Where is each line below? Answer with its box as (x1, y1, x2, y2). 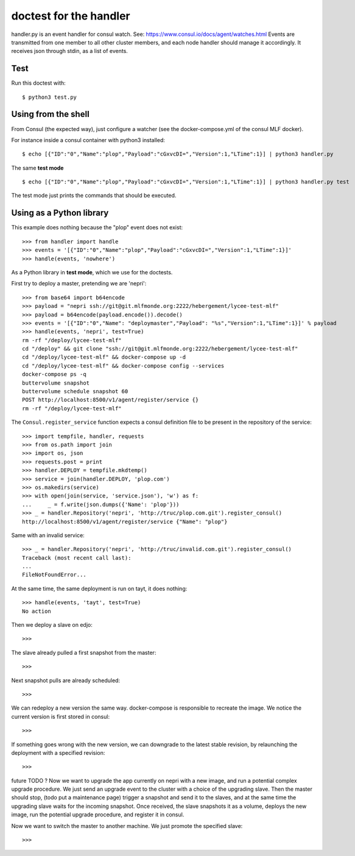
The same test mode (11, 164, 64, 171)
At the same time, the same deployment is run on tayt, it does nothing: (11, 585, 188, 592)
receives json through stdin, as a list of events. (11, 48, 128, 55)
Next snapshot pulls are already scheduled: (11, 677, 121, 684)
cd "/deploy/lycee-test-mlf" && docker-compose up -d (22, 354, 186, 361)
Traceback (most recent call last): (22, 554, 132, 561)
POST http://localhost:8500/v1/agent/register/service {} (22, 396, 199, 404)
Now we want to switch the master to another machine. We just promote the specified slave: (11, 822, 243, 829)
